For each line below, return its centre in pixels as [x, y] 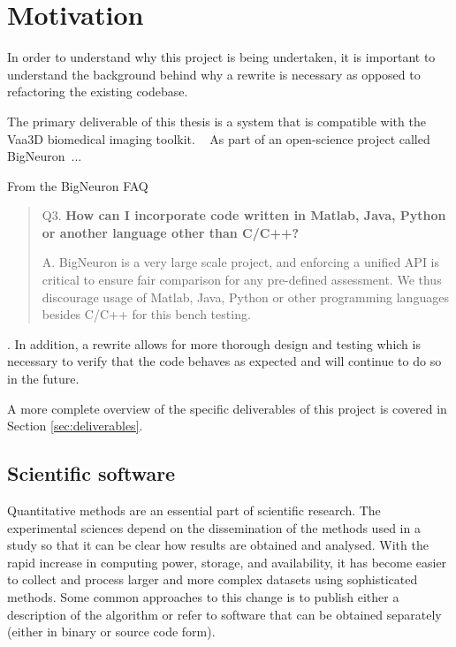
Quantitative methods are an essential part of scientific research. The [194, 510]
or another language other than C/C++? [171, 232]
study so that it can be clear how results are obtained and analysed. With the [218, 545]
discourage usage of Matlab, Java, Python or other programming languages [245, 297]
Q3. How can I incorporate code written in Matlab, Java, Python [244, 215]
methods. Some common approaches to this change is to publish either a [203, 596]
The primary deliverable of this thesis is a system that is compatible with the [217, 121]
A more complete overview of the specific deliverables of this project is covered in [227, 408]
